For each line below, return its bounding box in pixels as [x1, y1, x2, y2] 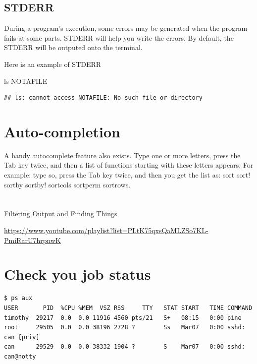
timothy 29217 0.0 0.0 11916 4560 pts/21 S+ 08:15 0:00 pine [4, 314, 242, 321]
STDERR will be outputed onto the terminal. [4, 42, 143, 53]
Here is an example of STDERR [4, 59, 102, 69]
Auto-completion [4, 121, 120, 141]
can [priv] [4, 333, 40, 341]
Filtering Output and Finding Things [4, 208, 117, 219]
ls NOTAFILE [4, 75, 48, 86]
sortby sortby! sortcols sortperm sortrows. [4, 179, 131, 189]
